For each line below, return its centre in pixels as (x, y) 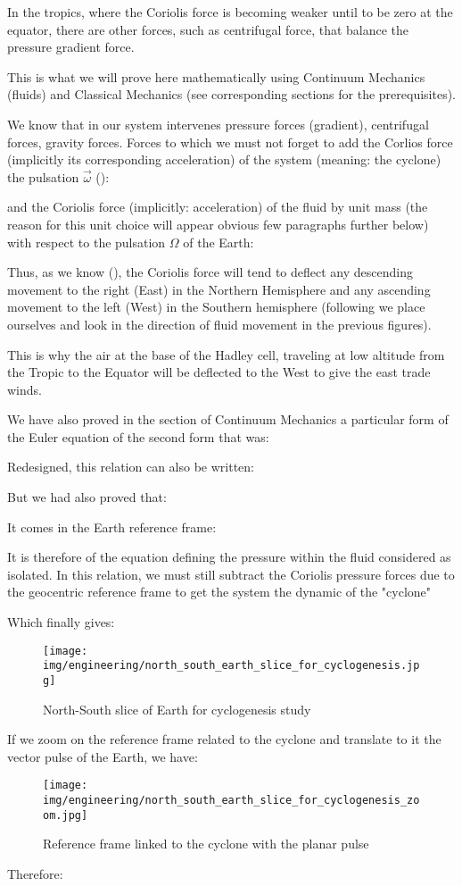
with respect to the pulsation (87, 242)
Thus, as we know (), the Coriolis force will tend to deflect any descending (210, 272)
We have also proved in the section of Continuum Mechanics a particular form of (228, 419)
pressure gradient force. (71, 47)
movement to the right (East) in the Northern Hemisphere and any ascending (219, 289)
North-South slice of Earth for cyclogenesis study (177, 709)
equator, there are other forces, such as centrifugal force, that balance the (208, 29)
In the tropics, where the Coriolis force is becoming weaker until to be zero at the (230, 12)
